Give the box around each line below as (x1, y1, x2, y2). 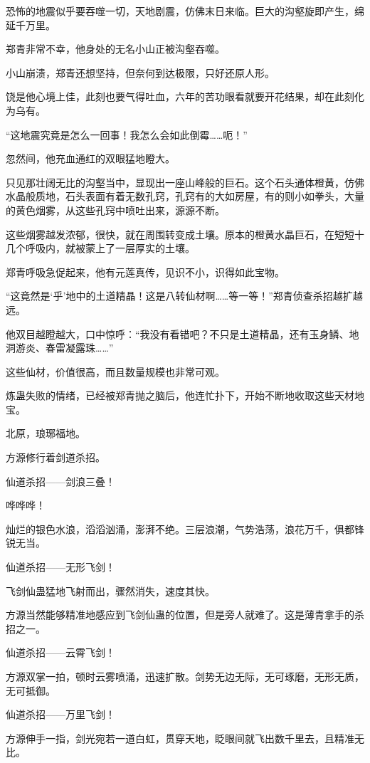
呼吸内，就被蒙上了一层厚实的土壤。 (25, 241, 195, 256)
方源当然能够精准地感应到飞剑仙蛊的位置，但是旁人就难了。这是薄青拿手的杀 (6, 607, 364, 622)
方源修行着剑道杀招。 (6, 450, 105, 465)
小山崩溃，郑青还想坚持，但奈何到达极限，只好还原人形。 (6, 65, 275, 80)
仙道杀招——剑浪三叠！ (6, 473, 115, 488)
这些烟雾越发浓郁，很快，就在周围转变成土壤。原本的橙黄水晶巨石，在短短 (6, 226, 354, 241)
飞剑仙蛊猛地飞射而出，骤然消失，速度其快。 (6, 583, 215, 598)
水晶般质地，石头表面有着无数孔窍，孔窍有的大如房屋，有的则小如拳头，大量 (6, 189, 364, 204)
